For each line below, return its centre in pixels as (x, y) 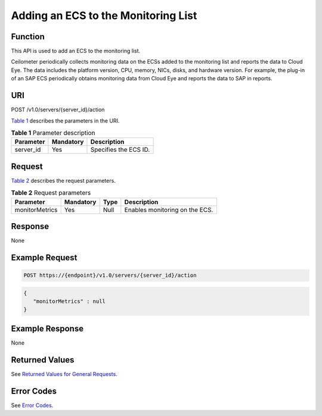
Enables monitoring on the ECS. (169, 209)
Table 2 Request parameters (51, 193)
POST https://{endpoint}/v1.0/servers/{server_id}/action (110, 276)
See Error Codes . (32, 405)
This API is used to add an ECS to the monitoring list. (76, 51)
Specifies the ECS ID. (120, 150)
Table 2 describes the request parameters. (63, 180)
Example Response (47, 328)
